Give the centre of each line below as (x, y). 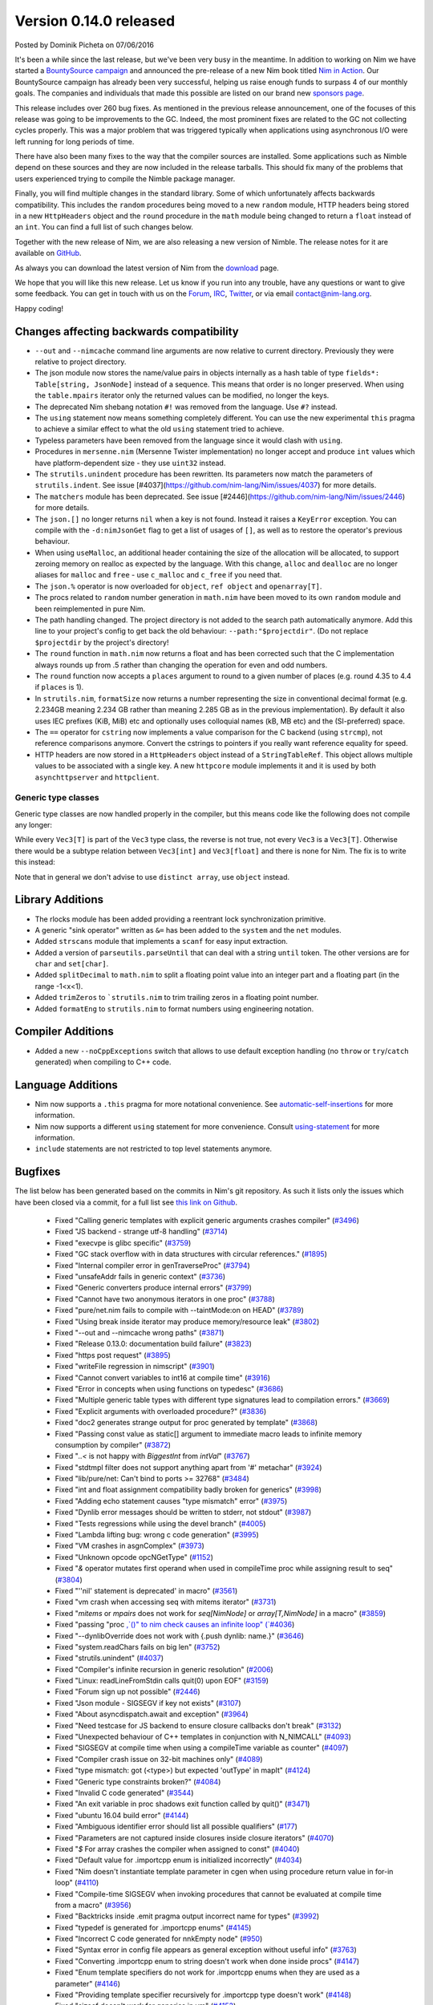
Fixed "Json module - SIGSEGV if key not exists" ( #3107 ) (148, 1703)
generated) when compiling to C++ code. (103, 1062)
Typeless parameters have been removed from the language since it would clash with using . (189, 440)
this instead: (35, 862)
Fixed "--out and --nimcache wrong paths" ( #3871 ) (140, 1332)
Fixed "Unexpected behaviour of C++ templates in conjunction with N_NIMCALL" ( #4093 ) (203, 1737)
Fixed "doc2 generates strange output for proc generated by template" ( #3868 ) (186, 1423)
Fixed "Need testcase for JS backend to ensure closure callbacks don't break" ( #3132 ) (198, 1725)
